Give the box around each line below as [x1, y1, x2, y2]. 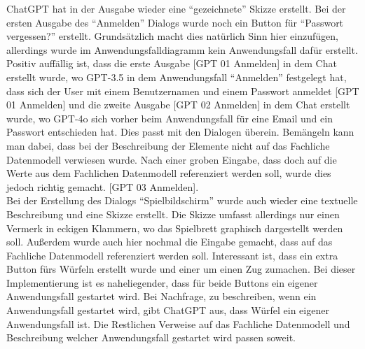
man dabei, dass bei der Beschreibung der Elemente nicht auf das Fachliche [6, 138, 330, 152]
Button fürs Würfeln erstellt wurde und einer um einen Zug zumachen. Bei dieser [6, 262, 356, 276]
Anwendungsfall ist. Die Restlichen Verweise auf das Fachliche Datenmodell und [6, 316, 350, 331]
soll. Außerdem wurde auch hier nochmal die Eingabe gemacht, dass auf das [6, 234, 333, 249]
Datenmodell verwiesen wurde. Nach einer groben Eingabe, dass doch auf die [6, 152, 337, 166]
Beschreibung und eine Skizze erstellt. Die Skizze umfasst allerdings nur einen [6, 206, 340, 221]
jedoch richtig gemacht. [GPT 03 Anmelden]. [6, 179, 199, 194]
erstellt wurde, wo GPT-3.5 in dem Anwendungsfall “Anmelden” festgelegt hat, [6, 69, 347, 84]
